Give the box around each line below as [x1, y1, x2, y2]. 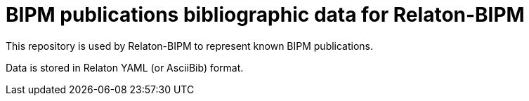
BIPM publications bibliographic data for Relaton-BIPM [6, 3, 525, 27]
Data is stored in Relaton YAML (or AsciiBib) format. [6, 61, 244, 74]
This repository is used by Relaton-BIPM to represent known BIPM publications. [6, 39, 374, 52]
